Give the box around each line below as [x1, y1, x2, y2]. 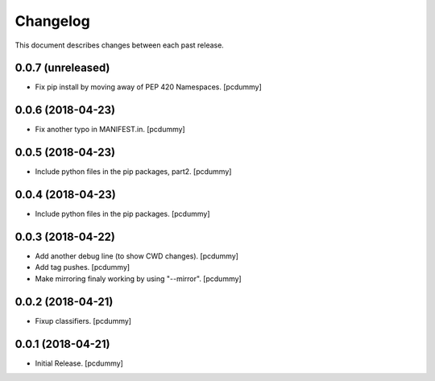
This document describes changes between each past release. [14, 40, 225, 50]
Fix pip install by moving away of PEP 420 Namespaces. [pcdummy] [35, 82, 262, 92]
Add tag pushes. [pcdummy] [35, 263, 130, 272]
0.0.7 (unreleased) [14, 61, 110, 75]
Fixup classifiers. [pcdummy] [35, 316, 132, 325]
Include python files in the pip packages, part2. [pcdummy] [35, 167, 232, 176]
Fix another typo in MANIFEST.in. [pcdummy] [35, 125, 185, 135]
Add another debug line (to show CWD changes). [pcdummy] [35, 251, 239, 261]
